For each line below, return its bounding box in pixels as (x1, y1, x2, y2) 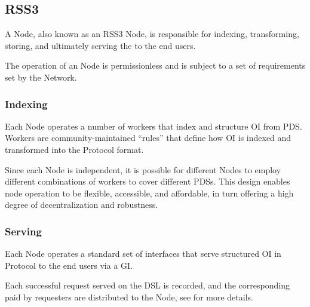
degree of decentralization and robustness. (5, 198, 158, 211)
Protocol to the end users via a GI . (5, 259, 133, 271)
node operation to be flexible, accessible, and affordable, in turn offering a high (5, 186, 294, 199)
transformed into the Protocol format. (5, 143, 144, 155)
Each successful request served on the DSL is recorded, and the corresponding (5, 279, 290, 291)
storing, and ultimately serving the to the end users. (5, 39, 196, 51)
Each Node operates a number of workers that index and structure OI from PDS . (5, 119, 302, 132)
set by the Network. (5, 70, 77, 83)
